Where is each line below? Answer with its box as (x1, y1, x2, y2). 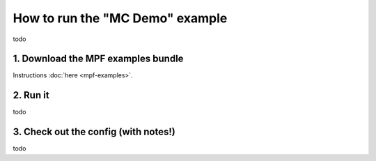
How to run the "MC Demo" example (13, 10, 228, 26)
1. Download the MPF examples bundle (13, 53, 184, 65)
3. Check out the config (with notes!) (13, 126, 175, 138)
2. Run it (13, 89, 49, 101)
